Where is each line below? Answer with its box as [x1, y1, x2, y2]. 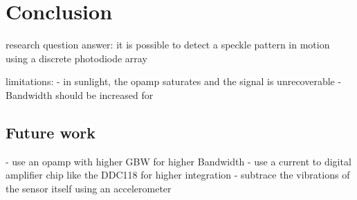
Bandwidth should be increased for [6, 87, 154, 102]
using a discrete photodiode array [6, 51, 147, 65]
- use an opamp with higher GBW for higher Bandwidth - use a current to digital [6, 154, 351, 168]
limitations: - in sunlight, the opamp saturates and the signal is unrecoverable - [6, 74, 342, 89]
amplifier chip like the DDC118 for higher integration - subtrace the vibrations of [6, 167, 350, 182]
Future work [6, 121, 96, 143]
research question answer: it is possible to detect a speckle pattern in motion [6, 37, 330, 52]
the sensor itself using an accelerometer [6, 181, 172, 195]
